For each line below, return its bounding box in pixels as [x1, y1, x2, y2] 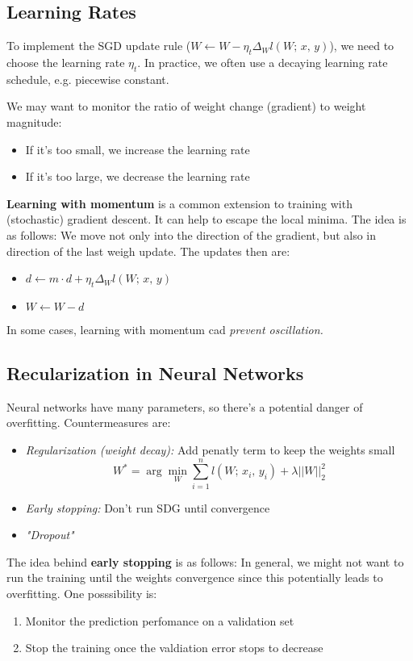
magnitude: [6, 113, 62, 130]
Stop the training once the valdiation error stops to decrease [25, 639, 323, 656]
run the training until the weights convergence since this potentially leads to [6, 569, 383, 586]
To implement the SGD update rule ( [6, 37, 191, 54]
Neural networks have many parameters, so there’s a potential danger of [6, 398, 363, 415]
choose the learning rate [6, 54, 125, 70]
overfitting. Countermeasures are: [6, 414, 171, 431]
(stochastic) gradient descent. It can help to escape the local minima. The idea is [6, 211, 407, 228]
